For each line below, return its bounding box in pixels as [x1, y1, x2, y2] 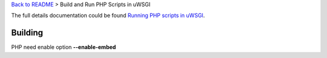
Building [11, 28, 44, 38]
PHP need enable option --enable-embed [11, 43, 116, 51]
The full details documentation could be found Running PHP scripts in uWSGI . [11, 12, 205, 19]
